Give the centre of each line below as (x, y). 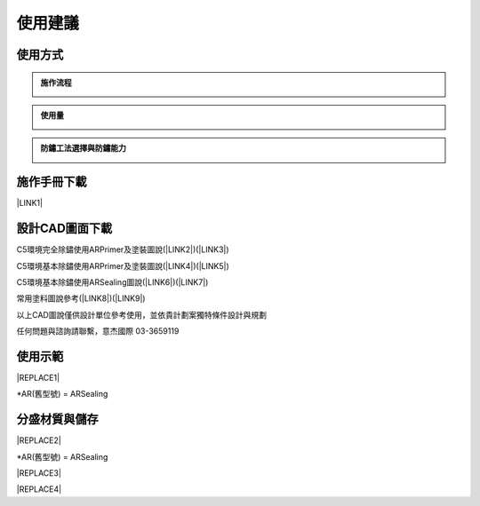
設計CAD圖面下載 (64, 229)
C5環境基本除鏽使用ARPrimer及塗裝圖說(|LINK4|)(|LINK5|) (123, 265)
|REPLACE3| (39, 473)
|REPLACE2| (39, 440)
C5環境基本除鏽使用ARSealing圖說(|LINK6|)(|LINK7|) (112, 282)
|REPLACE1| (38, 378)
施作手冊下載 (52, 182)
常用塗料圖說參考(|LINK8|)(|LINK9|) (81, 298)
